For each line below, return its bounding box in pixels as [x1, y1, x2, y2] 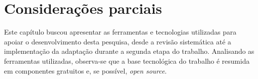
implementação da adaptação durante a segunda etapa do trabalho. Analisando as [4, 46, 255, 56]
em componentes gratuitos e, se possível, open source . [4, 65, 167, 76]
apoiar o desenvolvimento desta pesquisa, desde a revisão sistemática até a [4, 36, 232, 46]
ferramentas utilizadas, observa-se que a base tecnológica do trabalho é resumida [4, 55, 250, 66]
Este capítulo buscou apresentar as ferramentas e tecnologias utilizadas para [4, 27, 237, 37]
